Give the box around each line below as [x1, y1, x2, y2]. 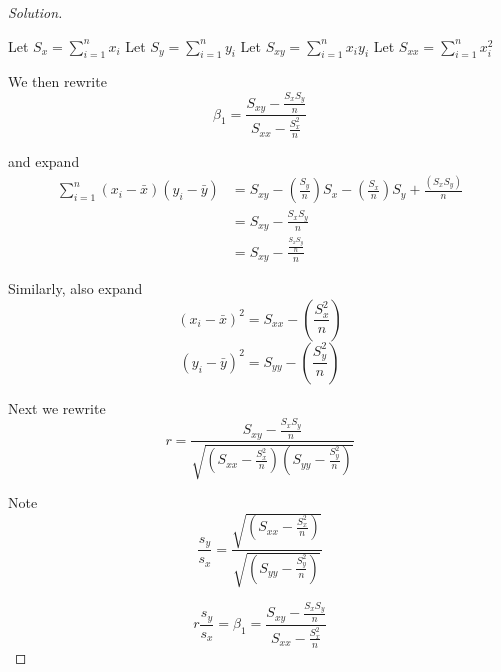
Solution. [8, 2, 63, 22]
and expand [8, 151, 80, 172]
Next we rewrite [8, 397, 106, 418]
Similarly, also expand [8, 278, 143, 299]
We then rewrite [8, 71, 107, 92]
